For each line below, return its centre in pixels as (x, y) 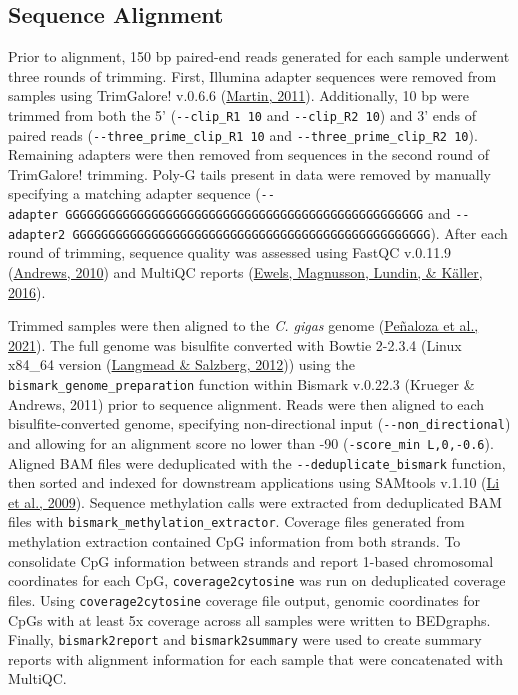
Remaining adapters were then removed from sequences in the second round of (248, 154)
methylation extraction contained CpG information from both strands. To (234, 541)
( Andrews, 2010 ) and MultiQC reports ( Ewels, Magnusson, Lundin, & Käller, (245, 272)
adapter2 (37, 234)
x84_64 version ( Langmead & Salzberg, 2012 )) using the (181, 364)
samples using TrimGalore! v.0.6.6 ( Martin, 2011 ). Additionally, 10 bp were (239, 95)
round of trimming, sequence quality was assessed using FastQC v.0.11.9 (230, 252)
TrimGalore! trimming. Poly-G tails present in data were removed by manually (249, 173)
